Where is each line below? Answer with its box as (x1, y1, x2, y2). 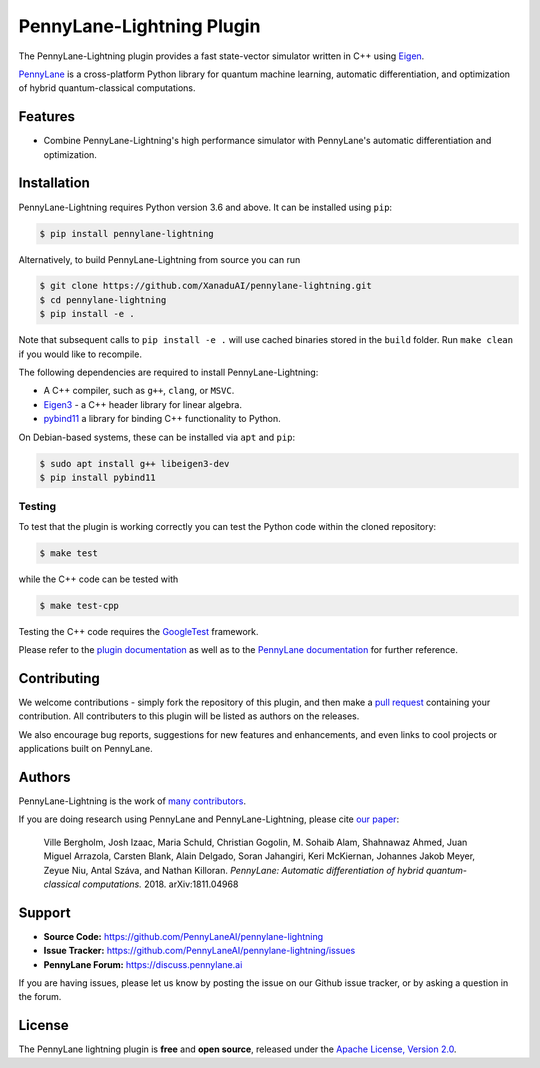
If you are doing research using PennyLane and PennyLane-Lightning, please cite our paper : (18, 813, 400, 825)
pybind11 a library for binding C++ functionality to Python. (43, 413, 282, 425)
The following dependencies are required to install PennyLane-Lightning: (18, 366, 319, 379)
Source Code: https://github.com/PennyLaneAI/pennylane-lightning (43, 930, 324, 942)
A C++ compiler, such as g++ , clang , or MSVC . (43, 385, 235, 397)
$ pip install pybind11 (39, 471, 157, 483)
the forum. (18, 991, 62, 1003)
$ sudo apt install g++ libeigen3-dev (39, 458, 230, 469)
